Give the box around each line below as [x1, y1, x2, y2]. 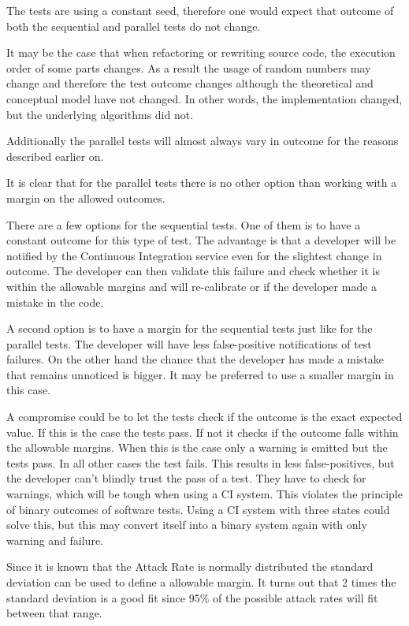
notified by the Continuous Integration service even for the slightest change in [6, 247, 382, 263]
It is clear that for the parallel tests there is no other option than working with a [6, 174, 397, 191]
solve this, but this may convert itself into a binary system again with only [6, 516, 367, 533]
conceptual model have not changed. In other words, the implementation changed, [6, 90, 403, 106]
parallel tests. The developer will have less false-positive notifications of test [6, 335, 372, 352]
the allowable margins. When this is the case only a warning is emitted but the [6, 439, 388, 456]
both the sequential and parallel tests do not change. [6, 17, 261, 34]
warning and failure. [6, 531, 104, 548]
